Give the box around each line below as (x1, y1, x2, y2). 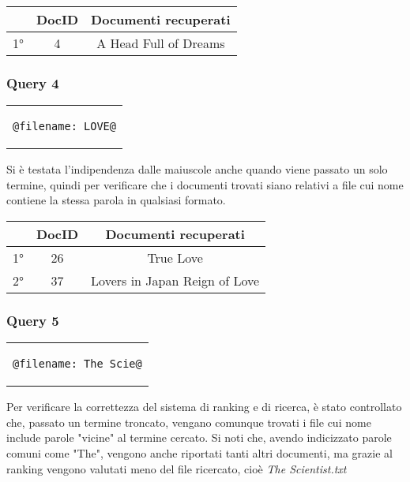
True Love (147, 248, 203, 267)
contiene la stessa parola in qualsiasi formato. (6, 192, 226, 208)
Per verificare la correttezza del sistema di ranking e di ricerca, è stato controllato (6, 398, 402, 415)
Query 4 (6, 73, 59, 92)
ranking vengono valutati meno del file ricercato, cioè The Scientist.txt (6, 460, 347, 476)
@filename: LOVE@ (13, 120, 116, 133)
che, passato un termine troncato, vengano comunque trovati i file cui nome (6, 413, 371, 430)
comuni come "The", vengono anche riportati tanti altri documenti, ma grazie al (6, 445, 393, 461)
